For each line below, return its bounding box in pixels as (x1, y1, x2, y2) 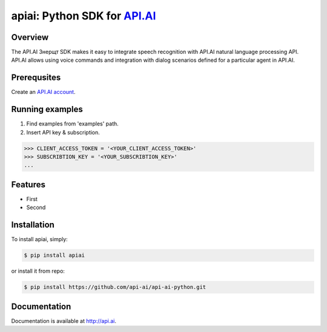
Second (26, 204, 46, 211)
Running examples (11, 104, 83, 115)
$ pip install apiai (24, 252, 85, 259)
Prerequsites (11, 73, 61, 83)
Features (11, 179, 45, 190)
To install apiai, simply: (11, 236, 68, 243)
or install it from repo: (11, 267, 65, 275)
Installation (11, 220, 54, 230)
